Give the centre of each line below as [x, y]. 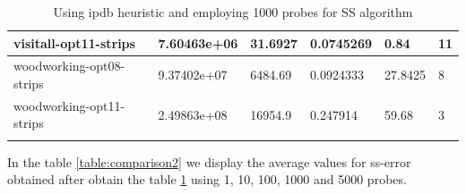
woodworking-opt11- [69, 105]
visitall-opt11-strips [74, 42]
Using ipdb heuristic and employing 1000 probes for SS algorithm [233, 12]
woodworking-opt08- [69, 66]
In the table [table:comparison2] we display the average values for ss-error [209, 161]
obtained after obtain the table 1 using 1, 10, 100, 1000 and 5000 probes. [207, 179]
